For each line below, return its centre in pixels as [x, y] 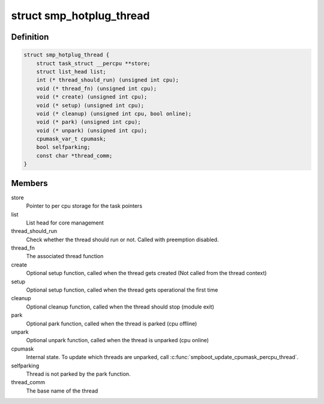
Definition [30, 37]
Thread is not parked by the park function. [79, 374]
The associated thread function [65, 256]
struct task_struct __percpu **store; [93, 63]
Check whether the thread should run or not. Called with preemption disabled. [122, 240]
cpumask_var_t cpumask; [71, 139]
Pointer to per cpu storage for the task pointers [84, 206]
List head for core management [65, 223]
